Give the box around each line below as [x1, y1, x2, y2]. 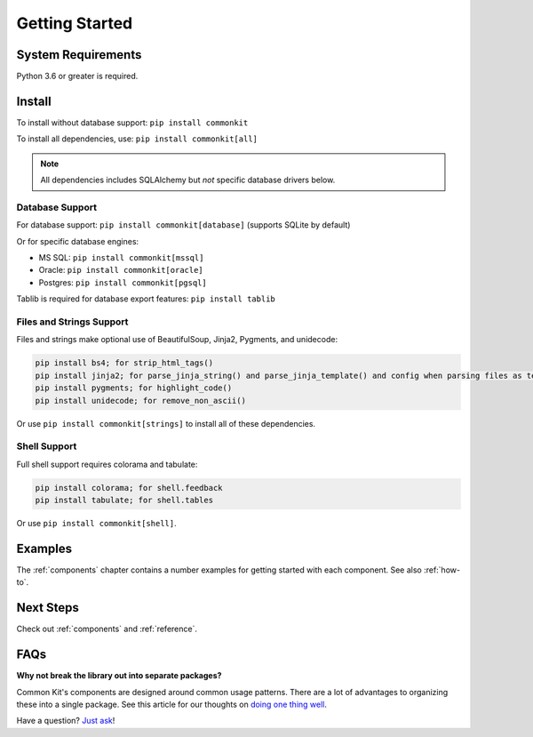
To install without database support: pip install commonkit [16, 116, 249, 128]
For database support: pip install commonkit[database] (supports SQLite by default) [16, 220, 351, 230]
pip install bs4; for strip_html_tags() [35, 358, 213, 368]
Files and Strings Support [16, 316, 129, 328]
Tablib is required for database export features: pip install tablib [16, 293, 275, 304]
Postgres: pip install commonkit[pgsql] [38, 276, 208, 288]
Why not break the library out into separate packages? [16, 670, 222, 681]
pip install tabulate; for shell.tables [35, 495, 213, 506]
